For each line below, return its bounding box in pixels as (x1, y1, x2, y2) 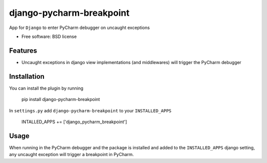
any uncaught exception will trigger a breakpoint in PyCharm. (9, 152, 134, 158)
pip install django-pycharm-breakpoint (21, 97, 100, 102)
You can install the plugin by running (9, 85, 84, 91)
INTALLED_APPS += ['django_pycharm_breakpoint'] (21, 119, 127, 125)
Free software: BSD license (21, 33, 77, 39)
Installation (9, 72, 44, 81)
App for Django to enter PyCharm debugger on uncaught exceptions (9, 25, 150, 31)
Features (9, 46, 37, 55)
